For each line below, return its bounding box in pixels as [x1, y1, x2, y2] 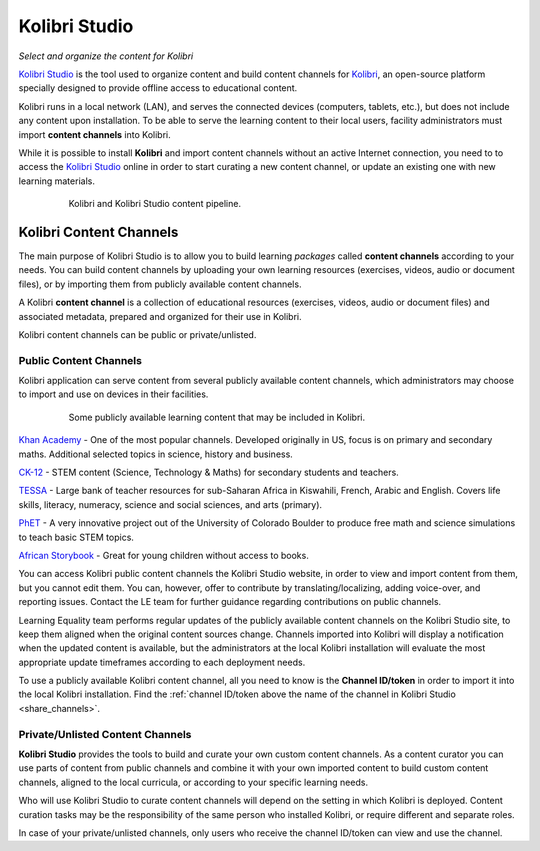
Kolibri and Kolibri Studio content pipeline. [68, 198, 242, 210]
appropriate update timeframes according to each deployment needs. [18, 656, 306, 668]
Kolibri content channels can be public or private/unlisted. [18, 328, 257, 340]
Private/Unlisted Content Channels [18, 727, 192, 741]
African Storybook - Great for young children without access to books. [18, 549, 309, 561]
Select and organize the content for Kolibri [18, 50, 194, 62]
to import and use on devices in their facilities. [18, 388, 209, 400]
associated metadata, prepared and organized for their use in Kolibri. [18, 310, 302, 322]
